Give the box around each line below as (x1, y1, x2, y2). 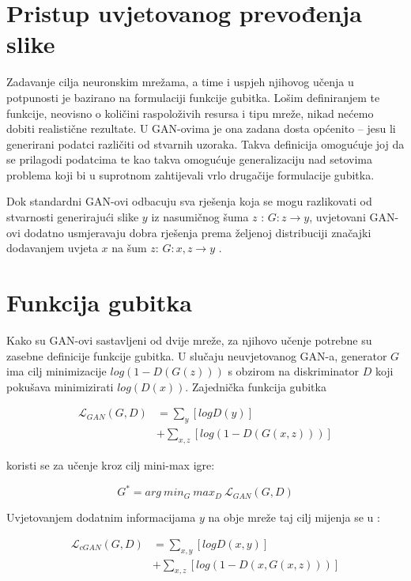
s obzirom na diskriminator (228, 363, 359, 379)
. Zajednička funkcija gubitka (185, 378, 326, 394)
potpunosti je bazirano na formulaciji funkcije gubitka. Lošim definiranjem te (6, 89, 380, 105)
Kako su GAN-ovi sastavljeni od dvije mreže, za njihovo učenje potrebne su (6, 331, 372, 348)
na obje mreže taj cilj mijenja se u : (208, 509, 380, 526)
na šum (111, 240, 147, 256)
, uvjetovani (309, 209, 366, 225)
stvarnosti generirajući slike (6, 209, 139, 225)
